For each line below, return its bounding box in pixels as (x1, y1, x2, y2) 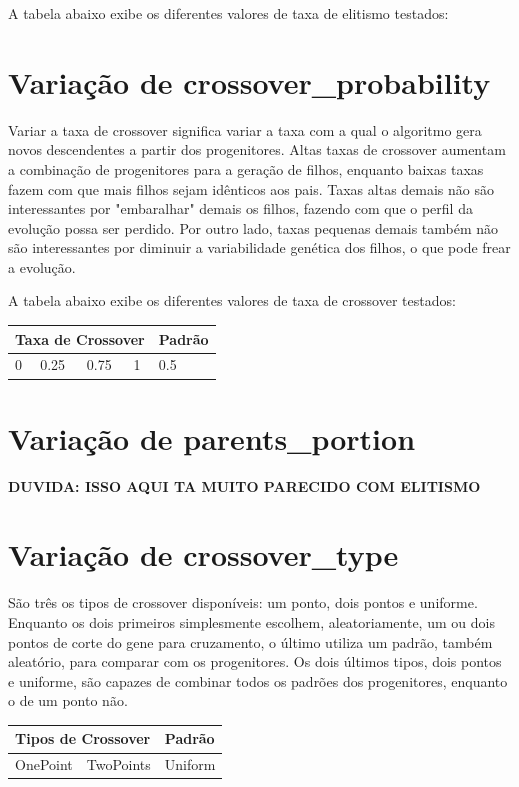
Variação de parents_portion (8, 417, 416, 458)
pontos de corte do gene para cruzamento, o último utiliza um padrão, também (8, 631, 493, 652)
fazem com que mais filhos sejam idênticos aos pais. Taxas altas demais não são (8, 178, 495, 199)
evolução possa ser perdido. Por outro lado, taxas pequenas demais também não (8, 217, 499, 238)
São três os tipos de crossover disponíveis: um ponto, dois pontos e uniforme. (8, 592, 478, 613)
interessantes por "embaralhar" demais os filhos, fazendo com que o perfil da (8, 198, 473, 219)
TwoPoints (86, 754, 151, 775)
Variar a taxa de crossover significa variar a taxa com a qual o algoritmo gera (8, 119, 482, 140)
